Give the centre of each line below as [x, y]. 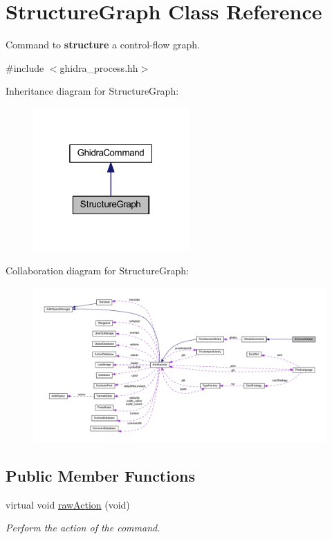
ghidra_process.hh [99, 67]
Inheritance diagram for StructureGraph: [92, 91]
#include [25, 67]
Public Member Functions [100, 475]
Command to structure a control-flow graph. [103, 45]
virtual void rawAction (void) [68, 504]
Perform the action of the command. [83, 528]
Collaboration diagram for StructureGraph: [97, 270]
